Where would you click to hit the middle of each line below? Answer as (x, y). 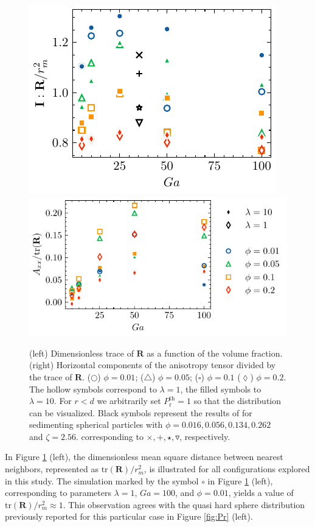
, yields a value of (261, 493)
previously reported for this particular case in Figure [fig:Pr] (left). (129, 516)
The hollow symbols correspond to (93, 389)
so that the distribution (237, 401)
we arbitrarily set (129, 401)
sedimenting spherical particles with (96, 424)
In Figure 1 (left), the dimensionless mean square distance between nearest (144, 457)
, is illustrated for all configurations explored (227, 469)
